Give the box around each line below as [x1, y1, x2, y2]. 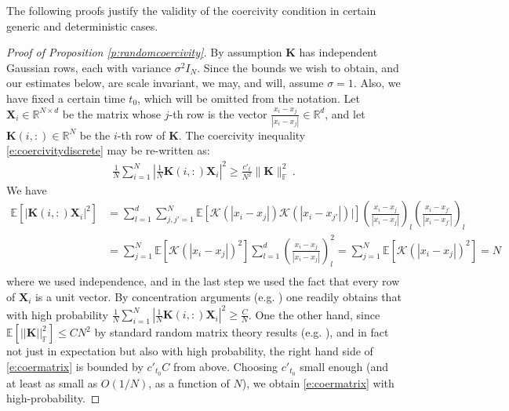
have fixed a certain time [6, 89, 125, 106]
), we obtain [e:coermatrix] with [242, 374, 394, 391]
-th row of [117, 126, 165, 143]
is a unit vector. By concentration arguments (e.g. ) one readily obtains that [35, 288, 402, 304]
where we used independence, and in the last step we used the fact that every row [6, 273, 400, 289]
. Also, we [353, 75, 401, 91]
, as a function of [148, 374, 230, 391]
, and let [325, 105, 365, 122]
